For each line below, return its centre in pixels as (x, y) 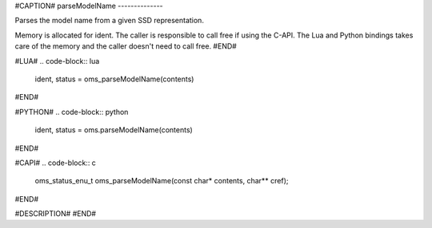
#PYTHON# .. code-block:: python (72, 112)
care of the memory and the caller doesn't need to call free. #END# (126, 46)
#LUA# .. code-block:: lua (57, 61)
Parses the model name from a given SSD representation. (109, 21)
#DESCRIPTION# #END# (55, 214)
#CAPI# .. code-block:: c (55, 163)
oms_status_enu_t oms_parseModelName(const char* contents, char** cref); (162, 181)
